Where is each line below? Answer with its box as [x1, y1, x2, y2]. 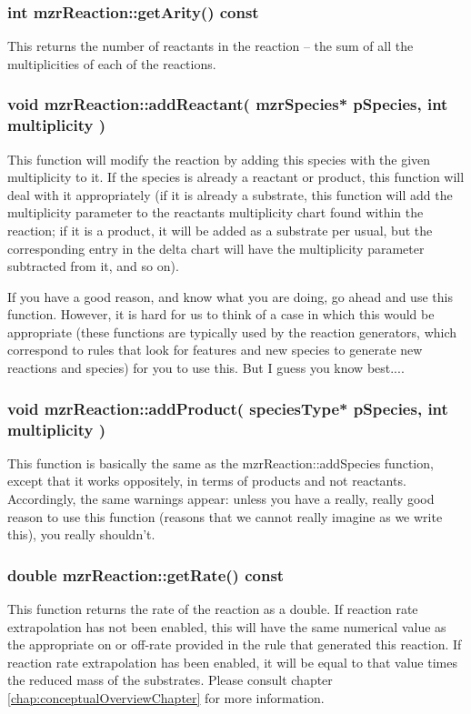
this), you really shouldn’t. [7, 525, 155, 544]
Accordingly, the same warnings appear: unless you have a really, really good [7, 489, 435, 508]
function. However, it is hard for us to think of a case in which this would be [7, 305, 435, 324]
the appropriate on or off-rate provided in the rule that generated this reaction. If [7, 635, 462, 654]
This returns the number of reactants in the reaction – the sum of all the [7, 36, 414, 55]
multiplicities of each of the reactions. [7, 54, 216, 73]
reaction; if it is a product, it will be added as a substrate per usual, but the [7, 220, 433, 239]
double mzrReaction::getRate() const [7, 563, 285, 586]
